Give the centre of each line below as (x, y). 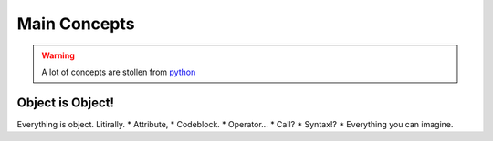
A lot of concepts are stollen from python (119, 72)
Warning (58, 55)
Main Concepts (76, 24)
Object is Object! (65, 102)
